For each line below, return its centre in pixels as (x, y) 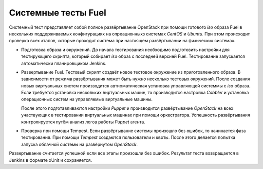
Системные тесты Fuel (58, 13)
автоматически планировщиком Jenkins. (64, 63)
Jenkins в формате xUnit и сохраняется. (50, 160)
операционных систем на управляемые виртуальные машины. (87, 99)
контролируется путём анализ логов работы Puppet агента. (83, 122)
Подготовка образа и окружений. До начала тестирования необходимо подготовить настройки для (125, 50)
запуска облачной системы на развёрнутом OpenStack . (80, 144)
